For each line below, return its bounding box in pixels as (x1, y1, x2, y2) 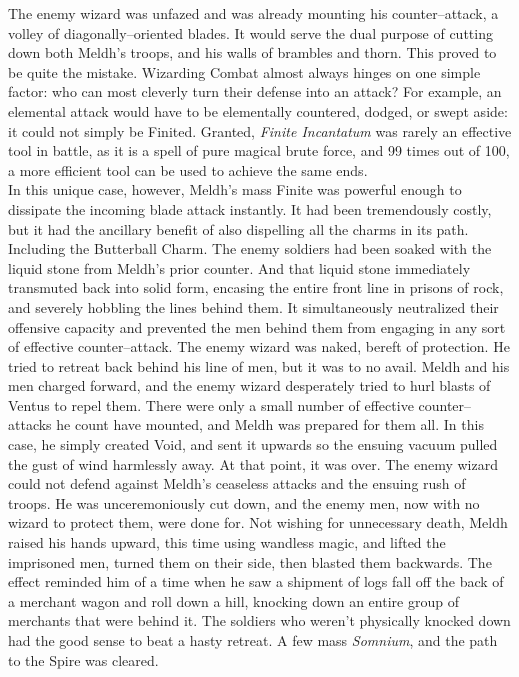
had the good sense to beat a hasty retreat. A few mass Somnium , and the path (8, 630, 498, 650)
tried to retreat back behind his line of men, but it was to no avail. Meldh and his (8, 355, 510, 376)
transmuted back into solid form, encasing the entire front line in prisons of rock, (8, 277, 504, 298)
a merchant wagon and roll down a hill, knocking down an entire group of (8, 590, 459, 611)
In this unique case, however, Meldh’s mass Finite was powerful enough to (8, 179, 462, 200)
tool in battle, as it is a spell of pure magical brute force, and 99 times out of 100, (8, 140, 510, 161)
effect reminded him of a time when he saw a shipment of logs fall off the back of (8, 571, 504, 592)
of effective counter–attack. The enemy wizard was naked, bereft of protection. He (8, 336, 510, 357)
